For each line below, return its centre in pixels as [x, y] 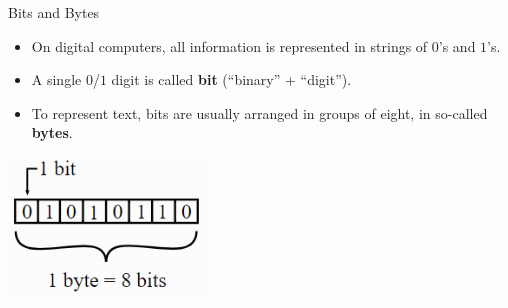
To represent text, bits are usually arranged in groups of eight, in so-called [259, 112]
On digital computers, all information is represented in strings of [229, 45]
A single [56, 79]
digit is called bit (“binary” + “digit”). [231, 79]
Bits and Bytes [54, 12]
